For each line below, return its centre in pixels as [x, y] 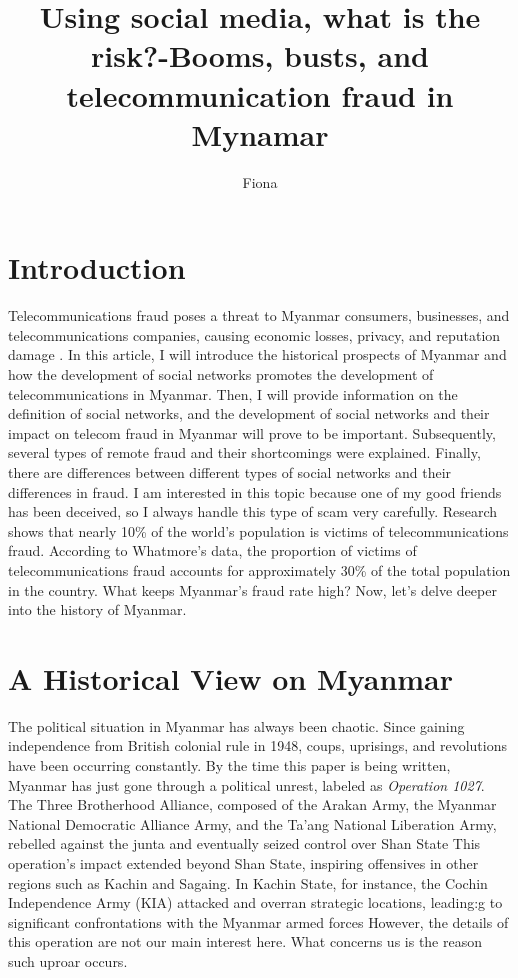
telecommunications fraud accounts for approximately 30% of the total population [259, 569]
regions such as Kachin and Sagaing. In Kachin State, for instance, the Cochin [248, 882]
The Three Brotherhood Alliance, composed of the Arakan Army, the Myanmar [252, 804]
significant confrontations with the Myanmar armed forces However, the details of [258, 921]
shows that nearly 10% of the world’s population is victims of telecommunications [258, 530]
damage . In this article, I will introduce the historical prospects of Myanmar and [257, 354]
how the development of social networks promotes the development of [221, 374]
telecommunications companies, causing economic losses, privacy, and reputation [254, 334]
